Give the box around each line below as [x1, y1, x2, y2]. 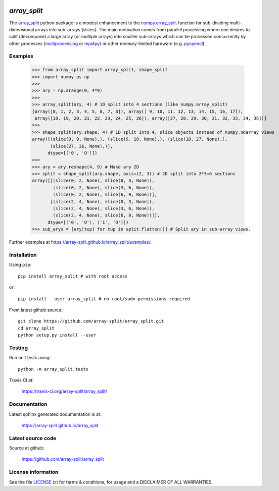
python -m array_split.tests [18, 366, 89, 372]
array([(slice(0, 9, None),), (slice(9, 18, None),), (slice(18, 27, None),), [32, 136, 228, 142]
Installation [9, 251, 37, 258]
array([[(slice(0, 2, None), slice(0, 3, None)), [32, 178, 155, 183]
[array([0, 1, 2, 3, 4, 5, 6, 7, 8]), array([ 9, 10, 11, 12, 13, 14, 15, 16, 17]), [32, 109, 243, 114]
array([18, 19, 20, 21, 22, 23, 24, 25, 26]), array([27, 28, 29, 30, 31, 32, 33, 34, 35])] [35, 115, 267, 121]
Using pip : [9, 262, 32, 268]
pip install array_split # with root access [18, 273, 128, 279]
